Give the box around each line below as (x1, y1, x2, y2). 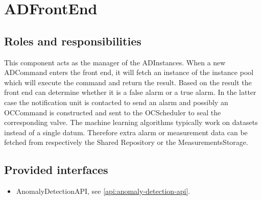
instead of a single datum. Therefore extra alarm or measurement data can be (4, 127, 248, 137)
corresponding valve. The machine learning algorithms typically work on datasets (4, 117, 258, 128)
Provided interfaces (4, 162, 108, 178)
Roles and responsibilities (4, 33, 141, 48)
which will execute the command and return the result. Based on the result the (4, 77, 252, 87)
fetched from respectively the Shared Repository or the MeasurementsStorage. (4, 137, 248, 147)
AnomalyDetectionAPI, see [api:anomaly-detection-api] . (16, 186, 190, 196)
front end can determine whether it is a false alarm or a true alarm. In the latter (4, 87, 256, 97)
